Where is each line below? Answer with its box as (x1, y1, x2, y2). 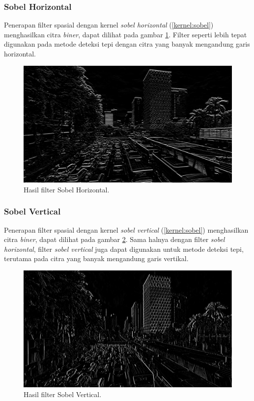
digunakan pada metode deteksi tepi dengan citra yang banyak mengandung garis (4, 39, 250, 49)
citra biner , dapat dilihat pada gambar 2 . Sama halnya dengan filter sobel (4, 234, 225, 244)
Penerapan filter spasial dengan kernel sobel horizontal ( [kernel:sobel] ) (4, 20, 214, 30)
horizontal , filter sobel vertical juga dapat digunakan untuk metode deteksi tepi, (4, 243, 244, 254)
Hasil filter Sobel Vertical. (24, 389, 102, 399)
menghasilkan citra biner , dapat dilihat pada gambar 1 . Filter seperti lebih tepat (4, 29, 247, 39)
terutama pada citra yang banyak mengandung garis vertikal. (4, 253, 189, 264)
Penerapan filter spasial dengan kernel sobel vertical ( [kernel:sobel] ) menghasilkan (4, 224, 249, 235)
